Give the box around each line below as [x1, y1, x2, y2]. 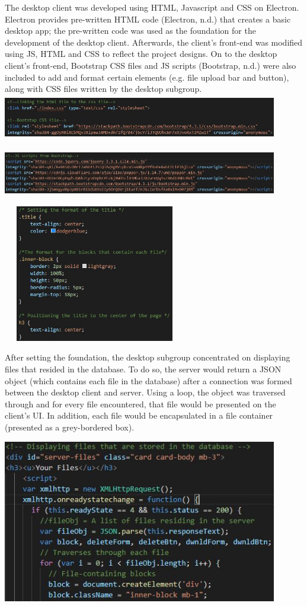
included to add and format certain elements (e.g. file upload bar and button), [5, 71, 289, 83]
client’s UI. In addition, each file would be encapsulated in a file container [5, 409, 273, 422]
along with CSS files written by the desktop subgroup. [5, 82, 202, 95]
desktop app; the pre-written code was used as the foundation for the [5, 24, 256, 37]
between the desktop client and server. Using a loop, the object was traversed [5, 386, 286, 398]
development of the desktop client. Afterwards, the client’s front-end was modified [5, 36, 303, 48]
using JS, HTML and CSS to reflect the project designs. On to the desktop [5, 47, 277, 60]
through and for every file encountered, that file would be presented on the [5, 397, 276, 410]
